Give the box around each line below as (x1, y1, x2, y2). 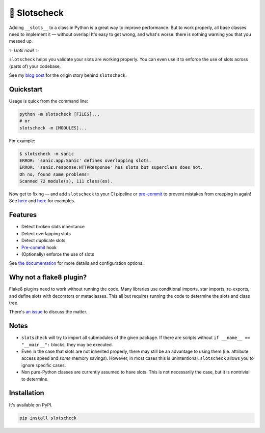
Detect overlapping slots (21, 230, 71, 236)
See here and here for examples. (9, 198, 76, 204)
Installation (9, 389, 44, 397)
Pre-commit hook (21, 244, 57, 250)
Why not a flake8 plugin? (9, 273, 87, 281)
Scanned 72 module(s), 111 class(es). (19, 179, 113, 184)
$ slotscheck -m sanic (19, 151, 74, 156)
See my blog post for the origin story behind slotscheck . (9, 72, 127, 78)
